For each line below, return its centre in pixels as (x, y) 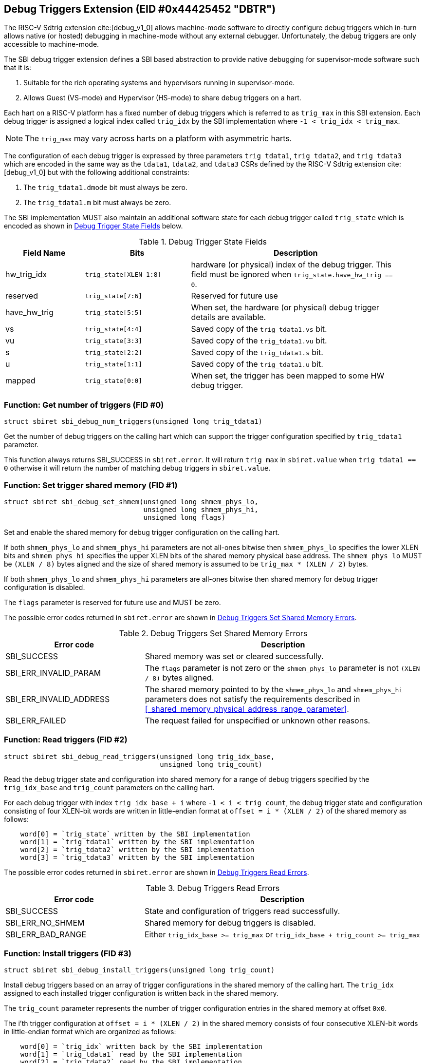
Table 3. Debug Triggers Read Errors (213, 888)
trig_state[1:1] (114, 364)
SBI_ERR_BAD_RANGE (46, 934)
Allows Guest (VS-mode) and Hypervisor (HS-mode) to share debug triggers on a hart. (162, 98)
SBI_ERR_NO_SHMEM (45, 922)
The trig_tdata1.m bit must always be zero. (97, 203)
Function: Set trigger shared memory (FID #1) (91, 485)
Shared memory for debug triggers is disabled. (230, 922)
